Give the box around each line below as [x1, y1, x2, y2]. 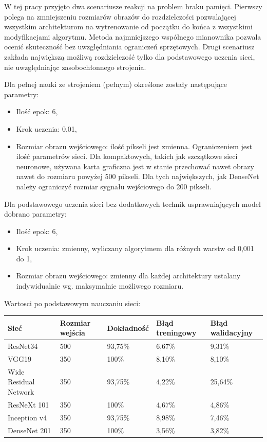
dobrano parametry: [4, 208, 67, 219]
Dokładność [107, 322, 149, 333]
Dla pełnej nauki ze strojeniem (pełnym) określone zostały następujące [4, 79, 227, 90]
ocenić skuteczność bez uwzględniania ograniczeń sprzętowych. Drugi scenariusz [4, 41, 255, 52]
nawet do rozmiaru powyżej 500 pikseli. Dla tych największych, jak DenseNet [16, 171, 259, 182]
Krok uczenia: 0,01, [16, 123, 77, 134]
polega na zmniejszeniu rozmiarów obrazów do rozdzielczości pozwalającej [4, 11, 236, 22]
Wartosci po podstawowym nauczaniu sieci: [4, 297, 141, 308]
